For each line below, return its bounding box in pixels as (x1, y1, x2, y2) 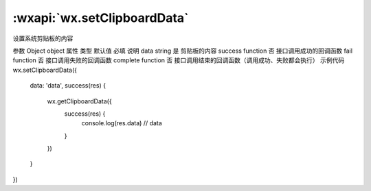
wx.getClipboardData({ (47, 97, 113, 105)
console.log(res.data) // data (81, 119, 163, 127)
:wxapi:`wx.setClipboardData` (12, 10, 189, 25)
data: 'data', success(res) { (30, 81, 106, 90)
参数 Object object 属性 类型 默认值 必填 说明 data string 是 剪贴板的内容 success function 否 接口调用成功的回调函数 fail (12, 47, 353, 55)
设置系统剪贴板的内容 (12, 34, 74, 42)
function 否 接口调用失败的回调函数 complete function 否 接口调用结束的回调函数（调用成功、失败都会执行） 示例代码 (12, 56, 345, 64)
